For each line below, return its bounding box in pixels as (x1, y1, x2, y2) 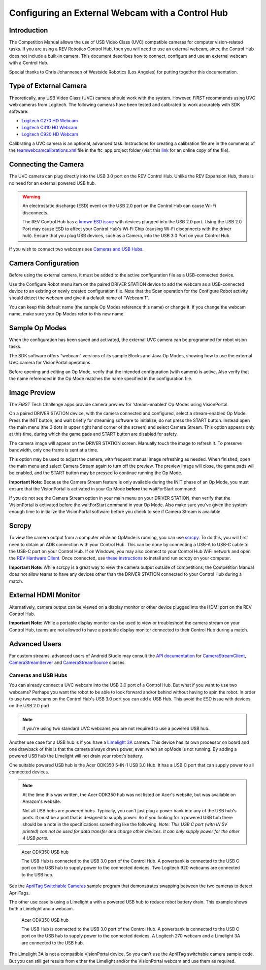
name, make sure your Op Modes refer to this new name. (9, 311, 125, 317)
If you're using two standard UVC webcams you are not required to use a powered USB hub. (22, 726, 210, 731)
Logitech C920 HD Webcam (21, 131, 78, 138)
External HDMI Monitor (9, 591, 81, 599)
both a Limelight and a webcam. (9, 906, 74, 912)
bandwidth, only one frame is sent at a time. (9, 447, 99, 453)
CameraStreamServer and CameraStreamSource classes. (9, 659, 126, 665)
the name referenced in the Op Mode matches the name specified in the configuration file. (9, 376, 193, 381)
